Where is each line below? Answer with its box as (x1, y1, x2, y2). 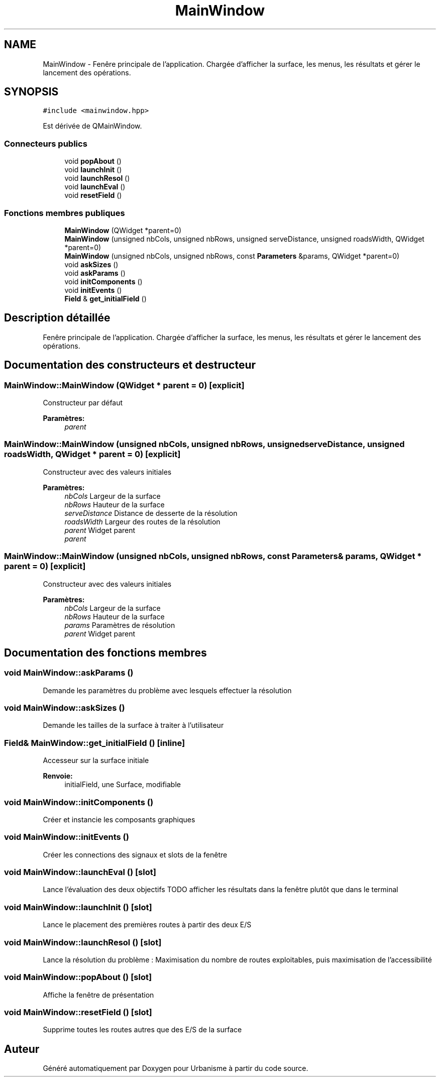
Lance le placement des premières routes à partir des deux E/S (43, 920, 252, 929)
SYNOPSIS (4, 85, 59, 98)
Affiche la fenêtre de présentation (43, 990, 154, 999)
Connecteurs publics (4, 138, 87, 149)
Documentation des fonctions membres (4, 646, 207, 659)
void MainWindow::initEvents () (4, 832, 129, 842)
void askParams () (64, 268, 126, 277)
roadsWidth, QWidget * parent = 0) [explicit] (4, 449, 181, 460)
